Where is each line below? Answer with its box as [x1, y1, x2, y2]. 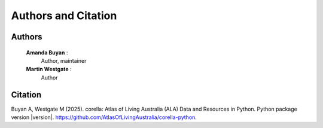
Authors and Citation [11, 9, 117, 22]
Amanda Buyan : [26, 48, 68, 56]
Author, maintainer [41, 57, 87, 64]
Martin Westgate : [26, 66, 72, 73]
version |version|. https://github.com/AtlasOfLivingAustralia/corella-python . [11, 114, 197, 121]
